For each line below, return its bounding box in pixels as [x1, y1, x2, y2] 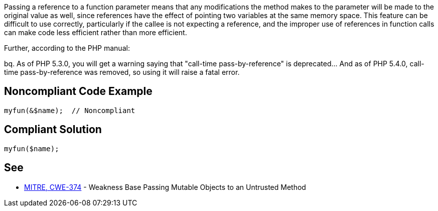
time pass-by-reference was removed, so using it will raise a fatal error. [4, 68, 240, 76]
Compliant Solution [4, 123, 102, 136]
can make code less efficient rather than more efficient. [4, 28, 187, 37]
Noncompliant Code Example [4, 85, 153, 98]
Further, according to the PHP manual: [4, 44, 130, 52]
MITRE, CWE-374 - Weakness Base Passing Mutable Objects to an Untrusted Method [24, 182, 306, 191]
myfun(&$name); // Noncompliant [4, 106, 135, 115]
